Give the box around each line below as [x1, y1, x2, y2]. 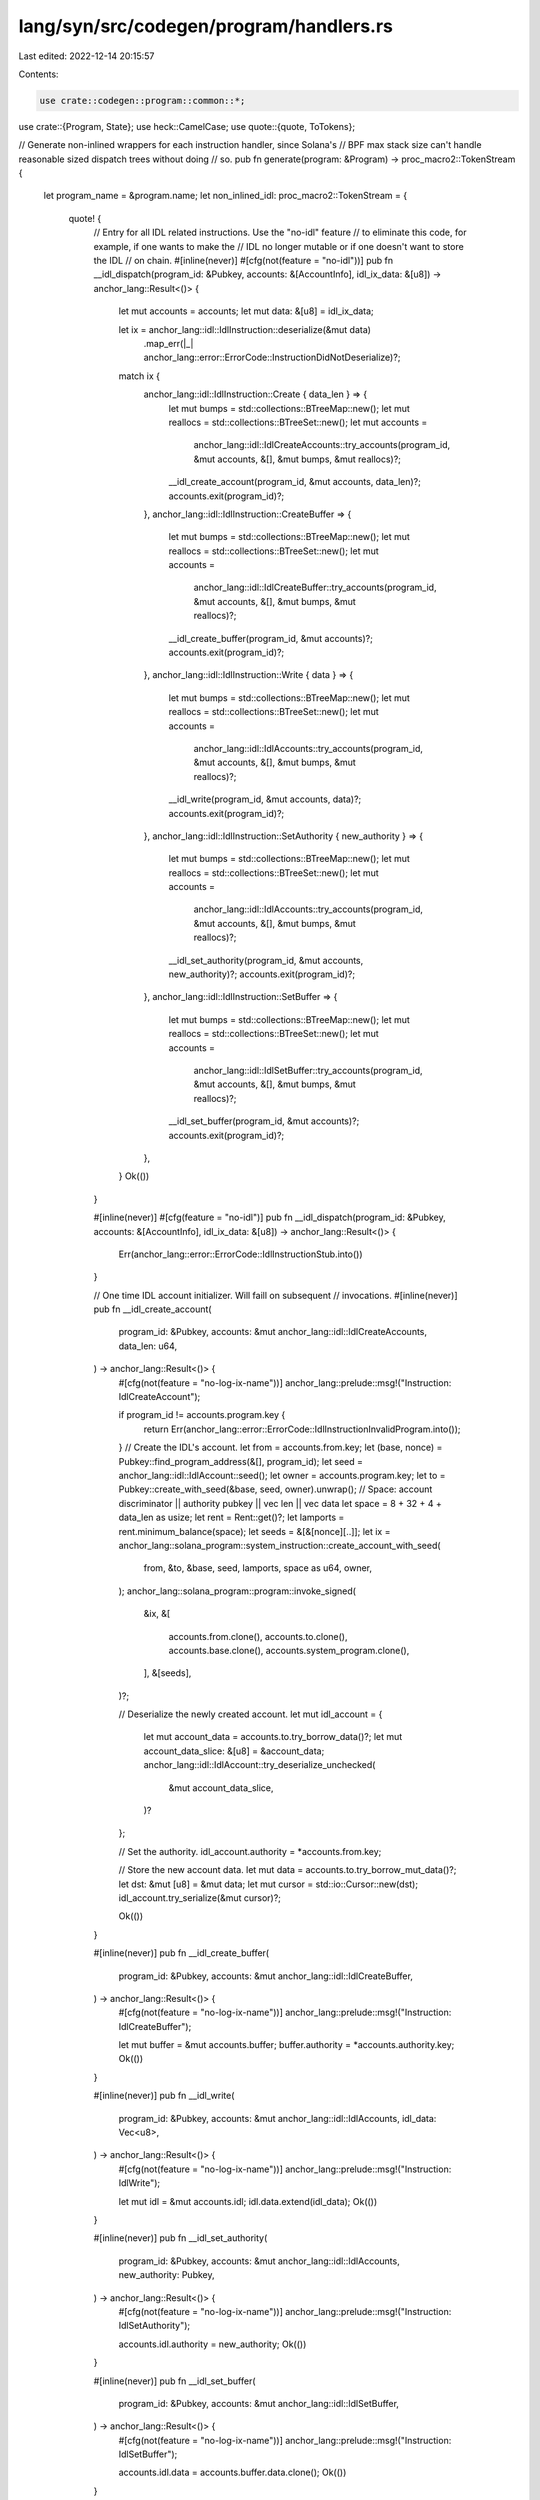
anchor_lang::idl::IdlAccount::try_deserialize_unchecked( [143, 1759, 376, 1771]
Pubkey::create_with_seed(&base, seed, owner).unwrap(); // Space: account [118, 1483, 433, 1495]
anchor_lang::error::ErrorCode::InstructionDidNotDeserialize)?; [143, 351, 401, 364]
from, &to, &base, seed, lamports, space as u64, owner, [143, 1562, 373, 1574]
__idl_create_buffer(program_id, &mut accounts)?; [168, 632, 374, 644]
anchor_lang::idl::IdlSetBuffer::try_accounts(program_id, [193, 1065, 424, 1076]
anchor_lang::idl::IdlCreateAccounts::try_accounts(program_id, [193, 439, 451, 451]
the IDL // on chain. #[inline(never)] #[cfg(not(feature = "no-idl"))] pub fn [93, 255, 394, 267]
